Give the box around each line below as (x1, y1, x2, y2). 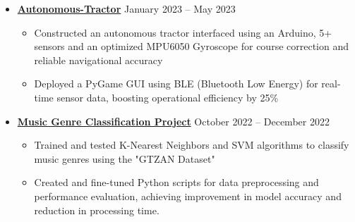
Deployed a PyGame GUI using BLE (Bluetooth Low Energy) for (34, 76, 318, 91)
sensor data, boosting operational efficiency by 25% (56, 90, 279, 104)
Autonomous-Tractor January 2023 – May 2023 (17, 1, 236, 16)
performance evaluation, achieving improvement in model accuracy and (34, 188, 342, 203)
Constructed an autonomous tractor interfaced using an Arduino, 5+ (34, 25, 332, 39)
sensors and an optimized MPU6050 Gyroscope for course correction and (34, 39, 349, 54)
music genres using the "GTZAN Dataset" (34, 151, 215, 166)
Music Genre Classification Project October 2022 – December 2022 (17, 113, 330, 128)
